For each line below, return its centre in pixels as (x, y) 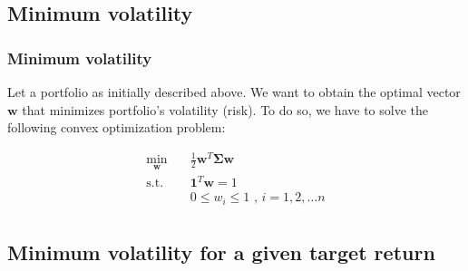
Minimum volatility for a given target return (221, 252)
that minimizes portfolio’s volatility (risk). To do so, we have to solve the (225, 109)
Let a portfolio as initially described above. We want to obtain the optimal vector (234, 92)
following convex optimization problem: (117, 127)
